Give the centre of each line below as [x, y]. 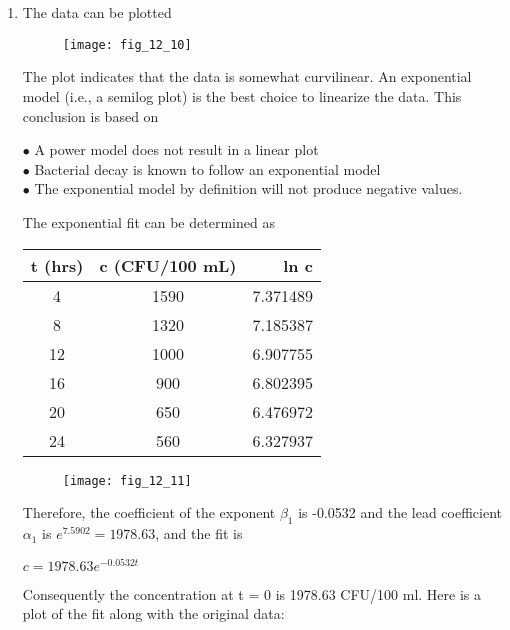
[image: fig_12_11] [127, 480]
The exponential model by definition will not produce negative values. [248, 188]
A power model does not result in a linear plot [176, 149]
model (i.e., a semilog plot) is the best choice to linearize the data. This [242, 96]
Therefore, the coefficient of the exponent [149, 512]
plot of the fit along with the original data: [153, 613]
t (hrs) [57, 265]
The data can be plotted [97, 12]
